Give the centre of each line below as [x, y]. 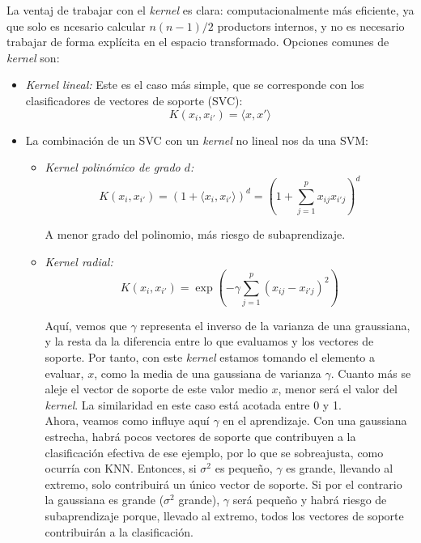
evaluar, [64, 373]
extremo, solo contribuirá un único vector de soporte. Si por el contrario [223, 484]
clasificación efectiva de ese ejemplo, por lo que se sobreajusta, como [214, 452]
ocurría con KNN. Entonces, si [121, 468]
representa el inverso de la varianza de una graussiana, [275, 325]
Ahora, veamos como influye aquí [127, 420]
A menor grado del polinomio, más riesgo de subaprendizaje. [195, 233]
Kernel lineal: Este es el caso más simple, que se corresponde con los [195, 85]
